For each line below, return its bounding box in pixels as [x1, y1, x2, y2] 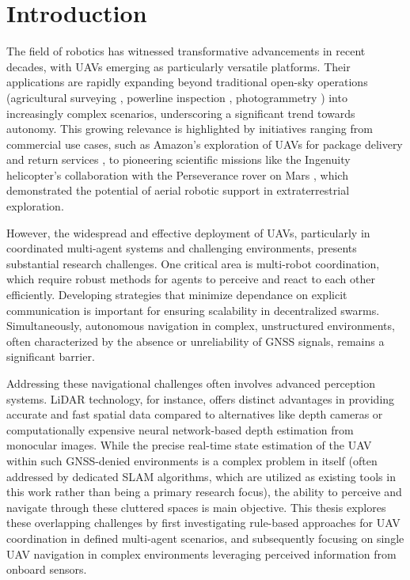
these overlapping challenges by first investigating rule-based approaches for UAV [6, 514, 401, 531]
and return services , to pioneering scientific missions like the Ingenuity [6, 151, 351, 168]
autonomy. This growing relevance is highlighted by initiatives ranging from [6, 120, 373, 137]
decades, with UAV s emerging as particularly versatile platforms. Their [6, 58, 351, 74]
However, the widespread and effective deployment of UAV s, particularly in [6, 224, 370, 241]
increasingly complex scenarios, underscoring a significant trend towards [6, 104, 355, 121]
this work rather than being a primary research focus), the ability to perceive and [6, 483, 402, 500]
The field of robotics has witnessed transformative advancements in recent [6, 43, 366, 59]
